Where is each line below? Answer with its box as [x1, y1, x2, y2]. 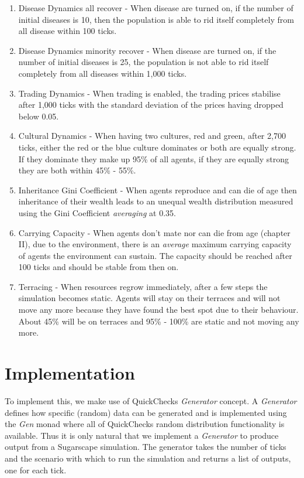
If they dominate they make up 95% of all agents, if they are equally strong [18, 152, 289, 165]
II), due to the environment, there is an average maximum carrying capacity [18, 238, 292, 250]
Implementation [5, 361, 135, 385]
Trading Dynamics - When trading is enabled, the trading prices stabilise [18, 87, 281, 99]
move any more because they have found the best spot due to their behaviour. [18, 303, 299, 316]
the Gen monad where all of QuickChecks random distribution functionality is [5, 418, 285, 430]
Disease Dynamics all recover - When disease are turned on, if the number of [18, 2, 293, 13]
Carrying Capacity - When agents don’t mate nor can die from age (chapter [18, 226, 291, 238]
